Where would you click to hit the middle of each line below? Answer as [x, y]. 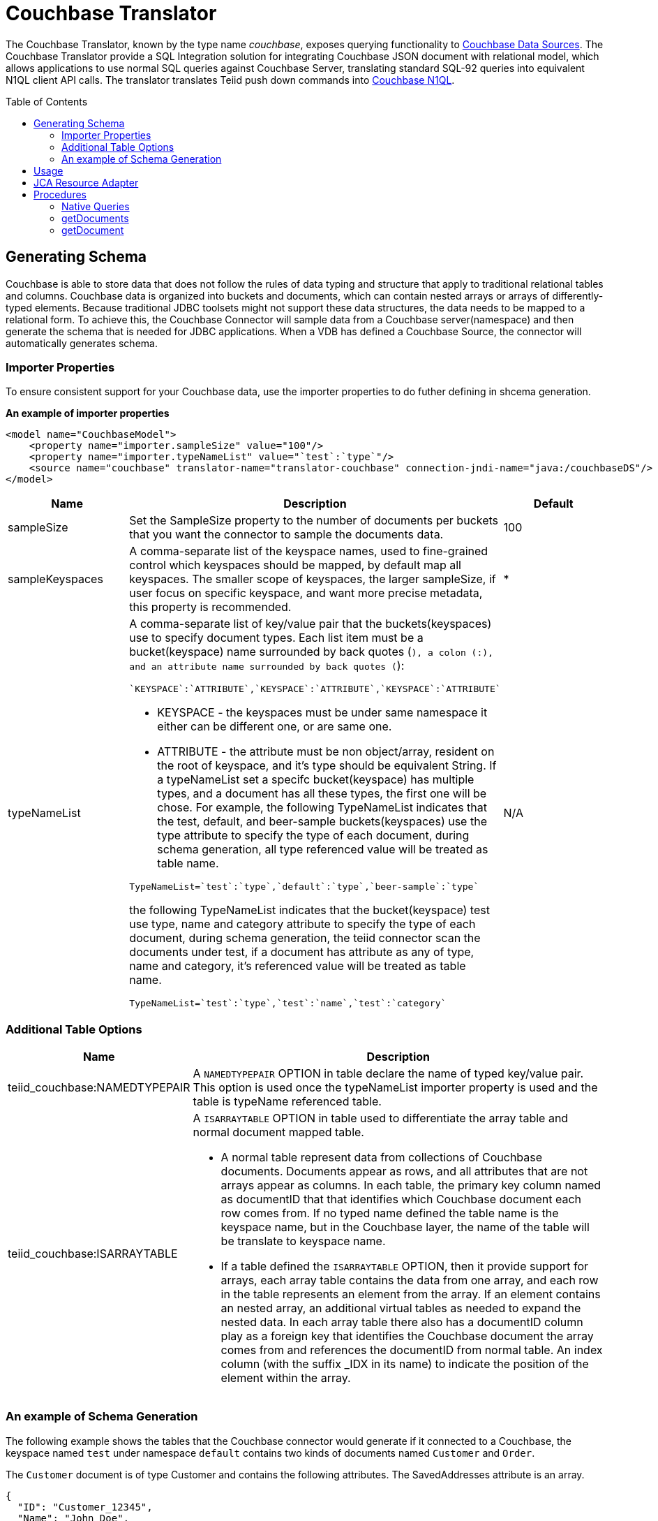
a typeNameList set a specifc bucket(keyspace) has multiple [316, 780]
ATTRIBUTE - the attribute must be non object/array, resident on [326, 752]
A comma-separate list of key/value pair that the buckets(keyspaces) [311, 624]
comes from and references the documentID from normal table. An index [412, 1350]
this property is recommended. [210, 607]
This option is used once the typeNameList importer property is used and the [395, 1088]
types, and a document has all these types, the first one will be [322, 794]
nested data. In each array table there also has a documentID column [402, 1322]
